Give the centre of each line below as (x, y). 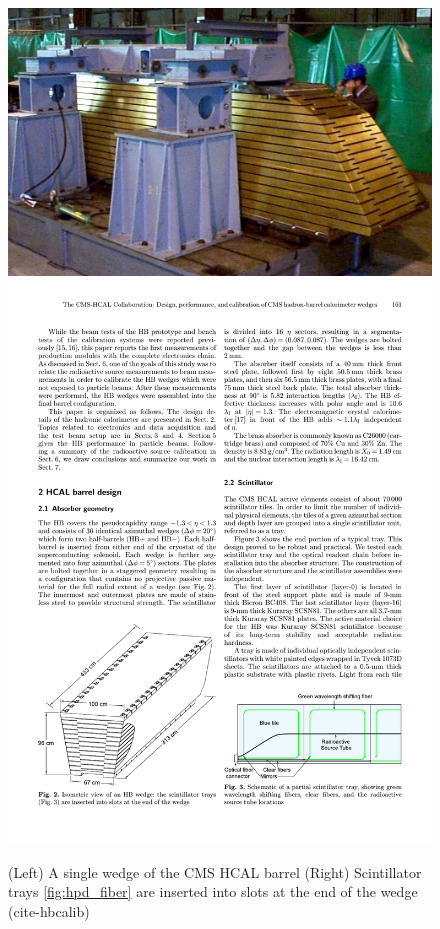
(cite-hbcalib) (49, 910)
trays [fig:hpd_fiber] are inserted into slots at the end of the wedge (213, 891)
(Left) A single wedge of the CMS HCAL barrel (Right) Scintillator (215, 871)
